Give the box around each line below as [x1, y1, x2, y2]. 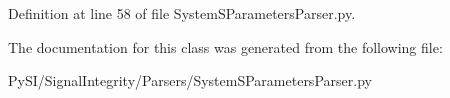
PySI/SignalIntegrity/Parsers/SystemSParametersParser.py [8, 70, 372, 91]
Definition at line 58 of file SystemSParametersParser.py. [8, 3, 356, 23]
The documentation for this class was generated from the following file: [8, 36, 443, 57]
